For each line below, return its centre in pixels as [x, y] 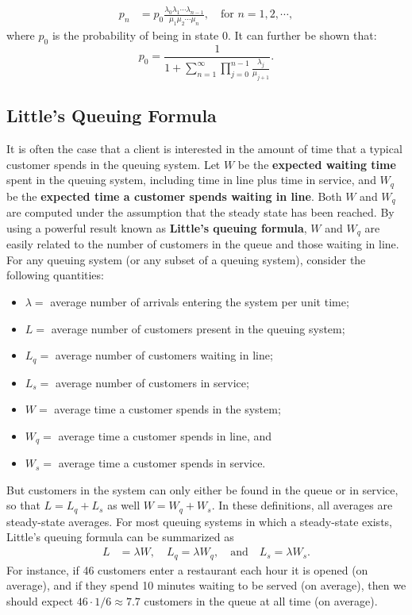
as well [124, 505]
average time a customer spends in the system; [167, 409]
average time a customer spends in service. [162, 463]
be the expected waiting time [317, 164]
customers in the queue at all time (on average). [261, 600]
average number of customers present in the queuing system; [198, 328]
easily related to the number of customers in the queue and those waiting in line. [203, 244]
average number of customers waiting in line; [164, 355]
